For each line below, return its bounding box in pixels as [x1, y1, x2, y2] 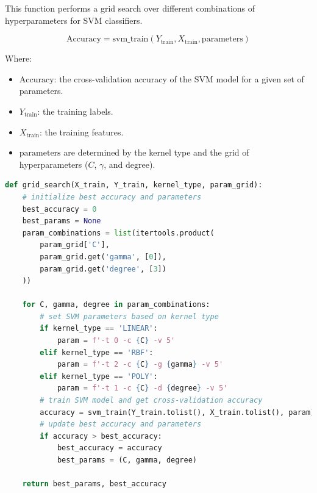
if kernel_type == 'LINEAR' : [40, 324, 158, 333]
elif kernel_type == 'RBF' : [40, 348, 154, 357]
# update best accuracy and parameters [40, 420, 202, 429]
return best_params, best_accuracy [22, 480, 166, 489]
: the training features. [39, 125, 124, 138]
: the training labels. [37, 104, 113, 117]
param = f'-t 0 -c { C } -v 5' [57, 336, 176, 345]
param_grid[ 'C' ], [40, 240, 110, 250]
